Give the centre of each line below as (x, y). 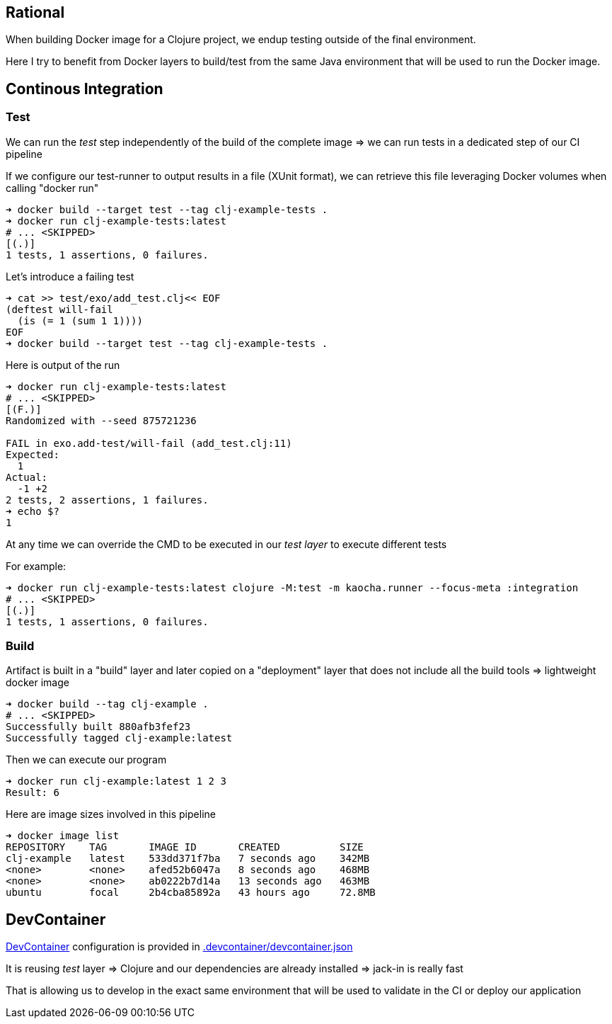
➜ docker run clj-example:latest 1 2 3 (116, 781)
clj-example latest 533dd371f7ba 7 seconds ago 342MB (188, 859)
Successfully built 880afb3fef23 (98, 727)
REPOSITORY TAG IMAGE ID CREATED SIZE (185, 847)
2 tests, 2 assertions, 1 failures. (107, 500)
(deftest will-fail (59, 309)
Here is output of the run (63, 365)
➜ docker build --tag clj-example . (107, 704)
